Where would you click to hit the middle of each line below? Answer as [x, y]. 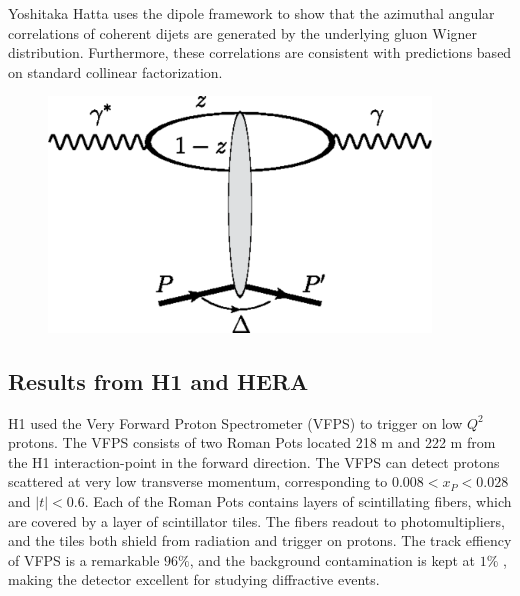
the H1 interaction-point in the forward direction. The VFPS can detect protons [254, 461]
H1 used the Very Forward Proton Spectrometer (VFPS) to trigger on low [235, 422]
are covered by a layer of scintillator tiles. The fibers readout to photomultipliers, [256, 520]
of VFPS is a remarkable [84, 559]
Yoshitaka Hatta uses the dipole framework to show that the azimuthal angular [251, 13]
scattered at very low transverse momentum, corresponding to [198, 481]
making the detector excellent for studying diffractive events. [194, 579]
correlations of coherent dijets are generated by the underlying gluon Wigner [243, 32]
